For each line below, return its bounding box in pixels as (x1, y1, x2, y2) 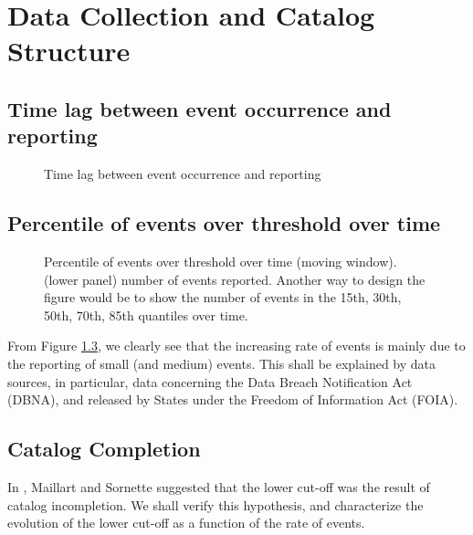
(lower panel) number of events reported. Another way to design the (44, 269, 426, 288)
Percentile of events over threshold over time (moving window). (44, 251, 397, 270)
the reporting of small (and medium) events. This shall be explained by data (7, 353, 436, 372)
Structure (7, 32, 131, 69)
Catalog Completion (7, 435, 201, 463)
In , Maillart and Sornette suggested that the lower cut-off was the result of (7, 477, 430, 496)
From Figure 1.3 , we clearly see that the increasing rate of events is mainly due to (7, 336, 466, 355)
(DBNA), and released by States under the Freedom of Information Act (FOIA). (7, 390, 458, 409)
